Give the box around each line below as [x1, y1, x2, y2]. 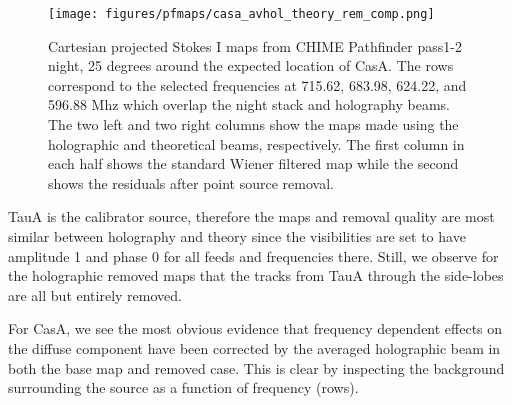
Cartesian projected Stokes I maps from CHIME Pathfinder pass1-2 [48, 35, 462, 56]
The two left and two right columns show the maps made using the [48, 114, 459, 135]
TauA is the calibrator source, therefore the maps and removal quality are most [8, 206, 495, 227]
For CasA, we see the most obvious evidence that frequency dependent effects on [8, 318, 503, 339]
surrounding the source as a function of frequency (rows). [8, 377, 359, 398]
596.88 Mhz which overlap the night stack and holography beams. [48, 94, 450, 115]
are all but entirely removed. [8, 284, 182, 305]
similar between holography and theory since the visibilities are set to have [8, 226, 466, 246]
